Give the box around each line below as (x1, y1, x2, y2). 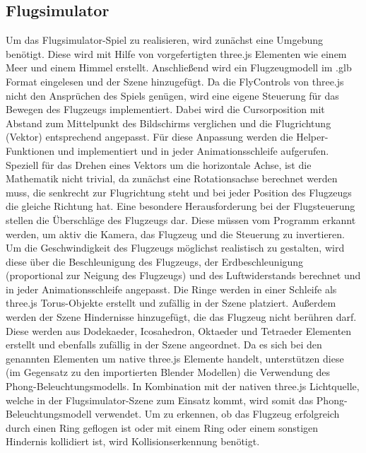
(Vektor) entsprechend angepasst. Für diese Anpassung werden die (6, 129, 293, 144)
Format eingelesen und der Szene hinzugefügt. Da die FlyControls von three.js (6, 73, 344, 88)
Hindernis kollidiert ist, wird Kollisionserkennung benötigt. (6, 434, 260, 449)
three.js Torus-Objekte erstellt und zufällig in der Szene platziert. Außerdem (6, 295, 336, 310)
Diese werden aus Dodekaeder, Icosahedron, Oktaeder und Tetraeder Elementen (6, 323, 352, 338)
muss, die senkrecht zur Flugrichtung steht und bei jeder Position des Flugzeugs (6, 184, 352, 199)
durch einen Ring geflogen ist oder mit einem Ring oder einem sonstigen (6, 420, 319, 435)
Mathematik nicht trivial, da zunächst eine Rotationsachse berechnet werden (6, 171, 338, 186)
